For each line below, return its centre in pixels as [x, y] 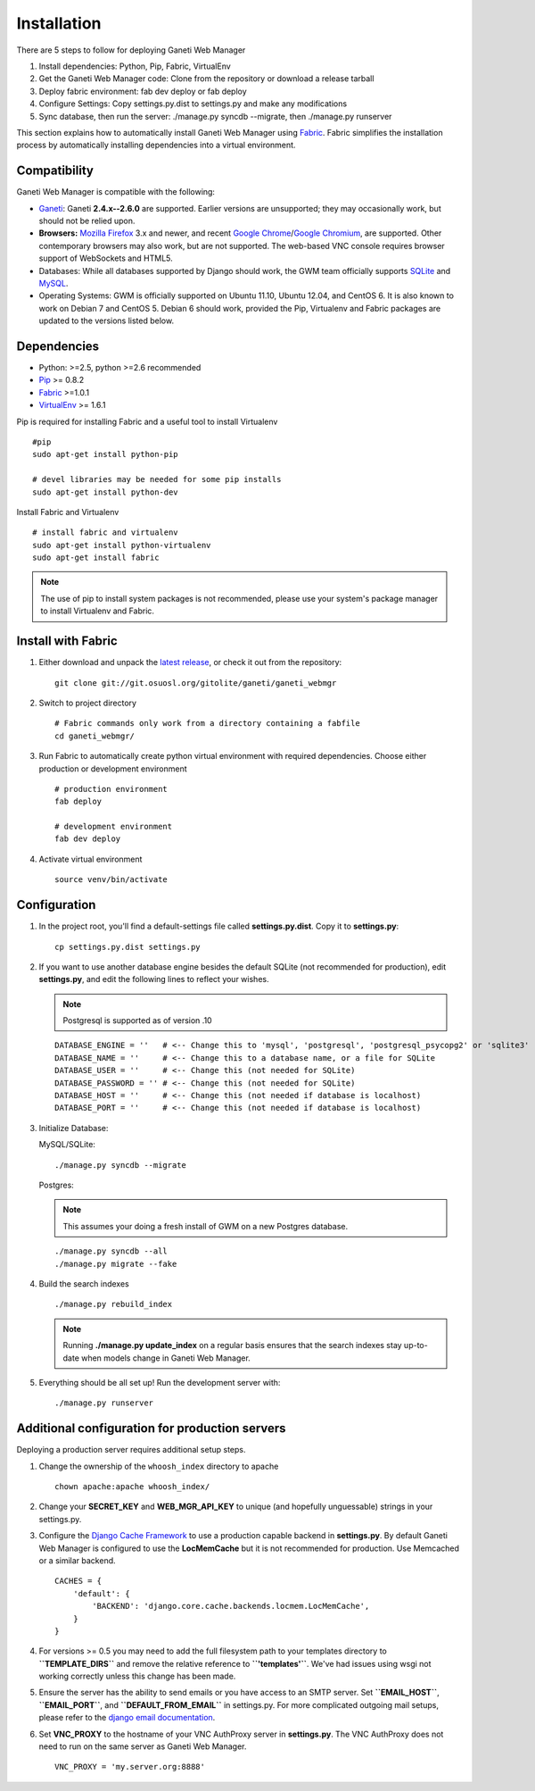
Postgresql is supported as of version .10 [138, 1020]
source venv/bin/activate [111, 880]
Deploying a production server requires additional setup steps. [131, 1450]
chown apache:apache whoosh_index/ [132, 1486]
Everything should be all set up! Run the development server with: [160, 1382]
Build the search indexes [84, 1283]
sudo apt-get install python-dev [105, 492]
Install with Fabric [67, 641]
